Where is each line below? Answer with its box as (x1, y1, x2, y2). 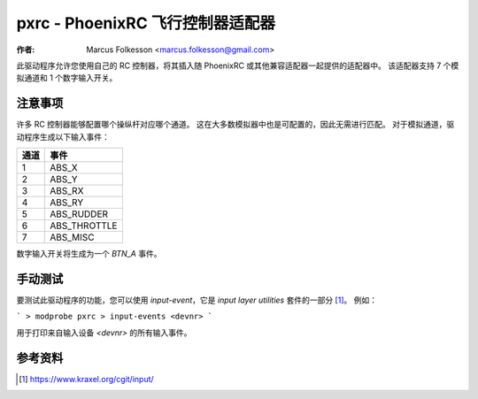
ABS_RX (50, 185, 84, 197)
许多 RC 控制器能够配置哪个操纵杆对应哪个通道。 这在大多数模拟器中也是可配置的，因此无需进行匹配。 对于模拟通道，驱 (16, 119, 455, 130)
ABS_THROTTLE (50, 219, 118, 232)
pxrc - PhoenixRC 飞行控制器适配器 (16, 13, 276, 33)
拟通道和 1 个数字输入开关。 (16, 73, 118, 83)
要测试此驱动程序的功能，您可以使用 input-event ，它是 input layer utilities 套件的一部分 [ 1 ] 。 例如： (16, 295, 378, 305)
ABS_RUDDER (50, 208, 109, 220)
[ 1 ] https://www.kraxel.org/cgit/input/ (19, 373, 154, 384)
